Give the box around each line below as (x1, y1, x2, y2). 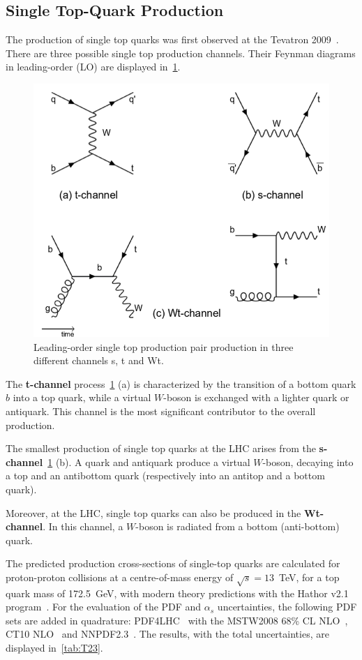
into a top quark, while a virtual (13, 390, 151, 405)
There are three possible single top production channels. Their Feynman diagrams (6, 45, 356, 60)
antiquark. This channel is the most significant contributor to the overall (6, 403, 316, 418)
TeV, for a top (279, 569, 340, 584)
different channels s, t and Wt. (33, 353, 164, 368)
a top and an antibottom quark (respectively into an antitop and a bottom (6, 468, 325, 483)
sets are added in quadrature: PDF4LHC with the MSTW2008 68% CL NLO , (6, 613, 348, 627)
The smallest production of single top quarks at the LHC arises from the (6, 441, 316, 456)
